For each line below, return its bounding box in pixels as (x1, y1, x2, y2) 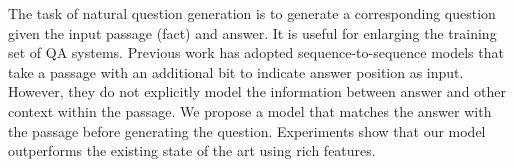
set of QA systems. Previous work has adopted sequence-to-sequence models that (8, 42, 504, 63)
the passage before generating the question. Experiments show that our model (8, 120, 486, 141)
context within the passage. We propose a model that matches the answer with (8, 100, 492, 121)
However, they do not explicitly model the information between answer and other (8, 81, 507, 102)
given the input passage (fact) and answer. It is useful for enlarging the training (8, 22, 497, 43)
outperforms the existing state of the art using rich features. (8, 140, 376, 161)
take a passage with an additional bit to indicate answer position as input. (8, 61, 464, 82)
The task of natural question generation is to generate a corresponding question (8, 3, 496, 23)
